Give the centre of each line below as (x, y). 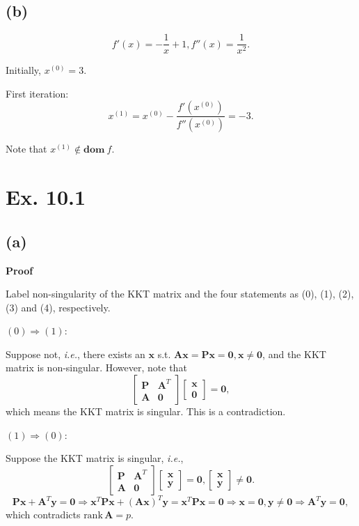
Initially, (23, 70)
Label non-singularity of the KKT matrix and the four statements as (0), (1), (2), (180, 294)
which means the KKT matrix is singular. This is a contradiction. (146, 411)
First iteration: (37, 93)
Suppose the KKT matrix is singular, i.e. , (95, 458)
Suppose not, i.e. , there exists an (75, 354)
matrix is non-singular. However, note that (96, 368)
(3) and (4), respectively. (58, 307)
